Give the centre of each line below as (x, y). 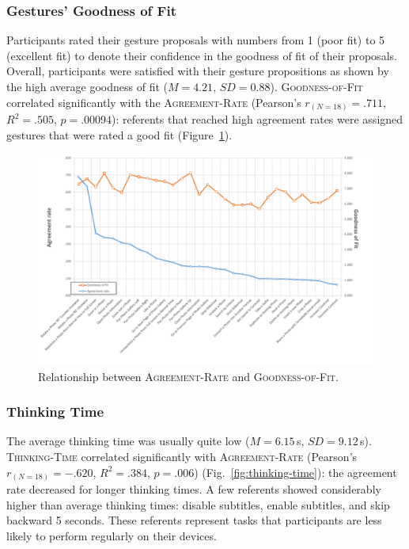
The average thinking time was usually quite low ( (128, 441)
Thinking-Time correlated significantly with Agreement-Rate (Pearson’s (182, 456)
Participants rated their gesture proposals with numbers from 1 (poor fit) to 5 (196, 40)
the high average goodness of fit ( (87, 86)
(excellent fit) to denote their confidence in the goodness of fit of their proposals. (202, 55)
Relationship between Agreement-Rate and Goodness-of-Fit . (188, 376)
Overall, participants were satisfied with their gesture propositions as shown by (198, 71)
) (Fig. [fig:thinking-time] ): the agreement (295, 472)
